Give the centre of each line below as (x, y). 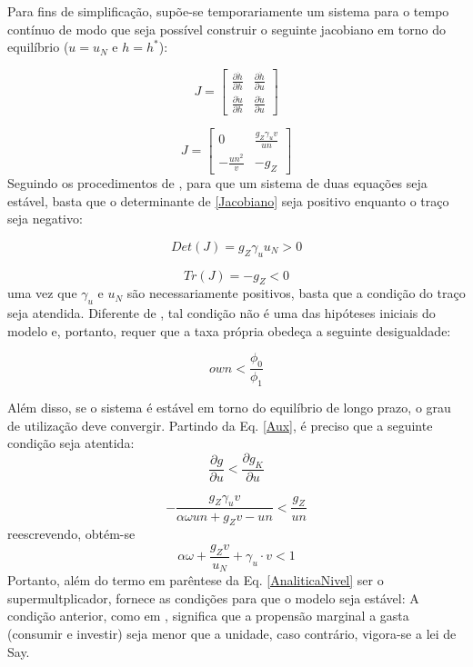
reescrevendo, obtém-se (71, 534)
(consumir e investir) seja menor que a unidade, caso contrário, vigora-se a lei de (232, 633)
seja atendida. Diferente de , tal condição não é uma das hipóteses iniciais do (221, 313)
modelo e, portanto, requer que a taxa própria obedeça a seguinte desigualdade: (229, 330)
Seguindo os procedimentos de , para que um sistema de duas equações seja (217, 183)
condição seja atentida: (71, 443)
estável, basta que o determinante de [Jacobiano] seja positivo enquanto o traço (228, 200)
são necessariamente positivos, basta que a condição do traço (296, 293)
